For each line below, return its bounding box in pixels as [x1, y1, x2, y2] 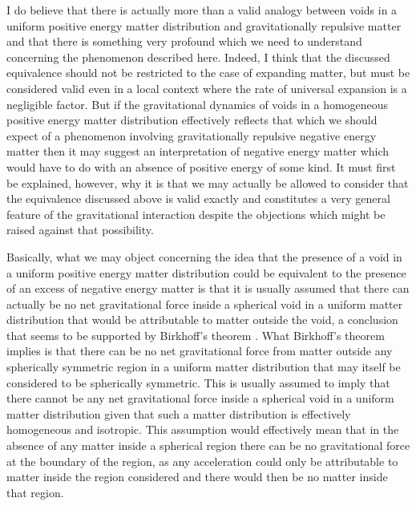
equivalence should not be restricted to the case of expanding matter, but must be [6, 64, 410, 81]
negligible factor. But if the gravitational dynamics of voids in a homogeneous [6, 95, 389, 112]
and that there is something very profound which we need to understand [6, 33, 362, 50]
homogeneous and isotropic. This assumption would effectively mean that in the [6, 421, 399, 438]
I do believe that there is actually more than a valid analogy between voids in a [6, 2, 398, 18]
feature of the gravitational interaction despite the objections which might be [6, 205, 386, 222]
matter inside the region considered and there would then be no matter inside [6, 468, 388, 485]
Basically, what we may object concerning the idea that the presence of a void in [6, 248, 402, 265]
